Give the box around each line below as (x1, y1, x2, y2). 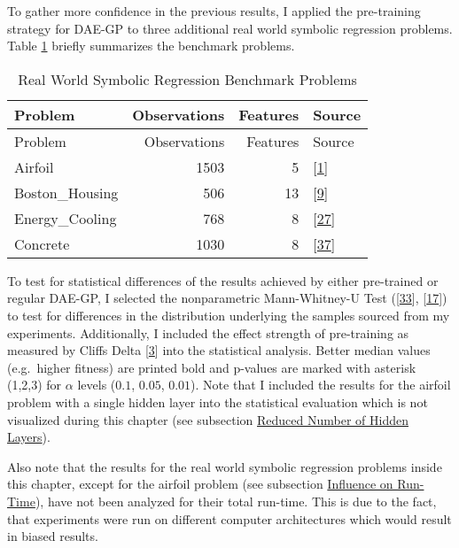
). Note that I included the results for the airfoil (191, 375, 451, 394)
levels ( (77, 375, 116, 394)
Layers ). (7, 428, 51, 446)
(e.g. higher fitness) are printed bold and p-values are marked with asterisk (7, 358, 416, 376)
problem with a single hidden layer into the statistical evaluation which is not (7, 392, 428, 411)
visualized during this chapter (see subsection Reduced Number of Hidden (7, 410, 408, 428)
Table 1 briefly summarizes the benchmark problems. (7, 36, 295, 55)
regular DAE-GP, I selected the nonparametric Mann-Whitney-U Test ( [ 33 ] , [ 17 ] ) (7, 289, 447, 307)
